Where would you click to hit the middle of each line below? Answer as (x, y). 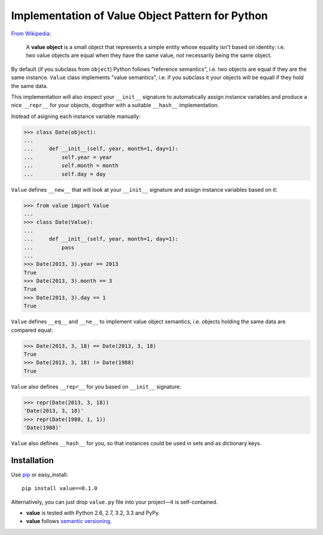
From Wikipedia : (31, 34)
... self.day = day (65, 174)
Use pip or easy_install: (39, 474)
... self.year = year (68, 157)
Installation (32, 460)
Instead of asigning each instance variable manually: (76, 116)
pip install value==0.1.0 (60, 489)
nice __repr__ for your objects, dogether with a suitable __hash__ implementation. (115, 105)
